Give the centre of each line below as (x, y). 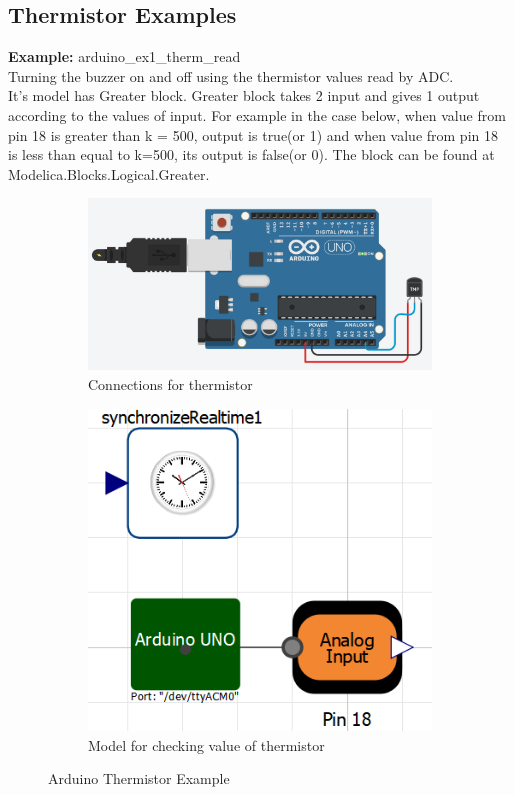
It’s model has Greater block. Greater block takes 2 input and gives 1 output (244, 95)
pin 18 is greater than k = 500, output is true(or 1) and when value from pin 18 (253, 134)
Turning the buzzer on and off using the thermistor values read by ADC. (231, 75)
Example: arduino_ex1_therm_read (124, 56)
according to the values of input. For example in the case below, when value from (257, 114)
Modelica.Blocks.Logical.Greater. (109, 173)
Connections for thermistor (170, 383)
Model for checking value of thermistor (206, 744)
